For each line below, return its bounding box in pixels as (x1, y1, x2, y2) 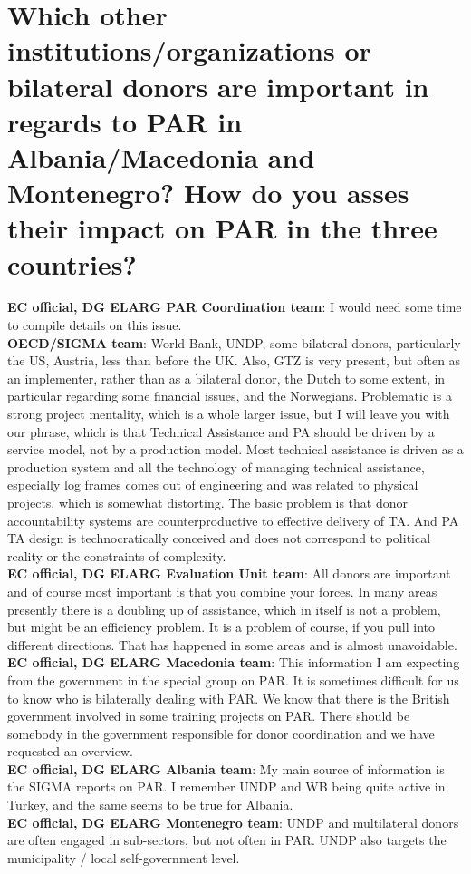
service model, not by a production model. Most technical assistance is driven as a (7, 440, 464, 459)
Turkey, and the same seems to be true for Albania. (7, 795, 293, 814)
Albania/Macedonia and (7, 138, 315, 175)
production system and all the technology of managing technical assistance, (7, 457, 425, 476)
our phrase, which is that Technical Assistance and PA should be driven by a (7, 422, 435, 441)
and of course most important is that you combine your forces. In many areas (7, 581, 437, 600)
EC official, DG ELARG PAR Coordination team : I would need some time (7, 297, 462, 316)
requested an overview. (7, 742, 133, 761)
